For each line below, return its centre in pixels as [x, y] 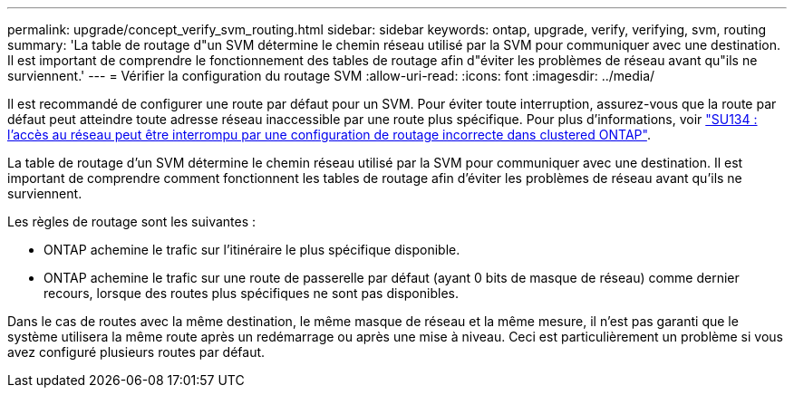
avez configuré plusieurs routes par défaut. [136, 352]
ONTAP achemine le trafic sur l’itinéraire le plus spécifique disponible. [252, 250]
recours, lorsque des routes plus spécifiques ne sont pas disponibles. [251, 293]
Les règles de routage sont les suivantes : [132, 222]
